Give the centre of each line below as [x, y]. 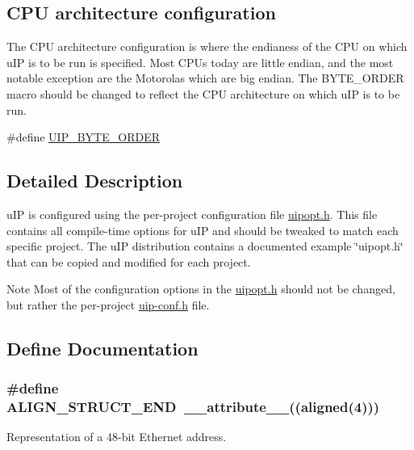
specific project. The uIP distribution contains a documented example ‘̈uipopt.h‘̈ [205, 246]
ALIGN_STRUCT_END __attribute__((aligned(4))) [193, 407]
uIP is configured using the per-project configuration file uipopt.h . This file [192, 214]
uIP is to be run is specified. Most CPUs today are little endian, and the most [200, 62]
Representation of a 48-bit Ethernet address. [117, 437]
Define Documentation [102, 348]
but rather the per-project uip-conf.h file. [108, 304]
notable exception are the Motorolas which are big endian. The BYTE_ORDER [205, 78]
